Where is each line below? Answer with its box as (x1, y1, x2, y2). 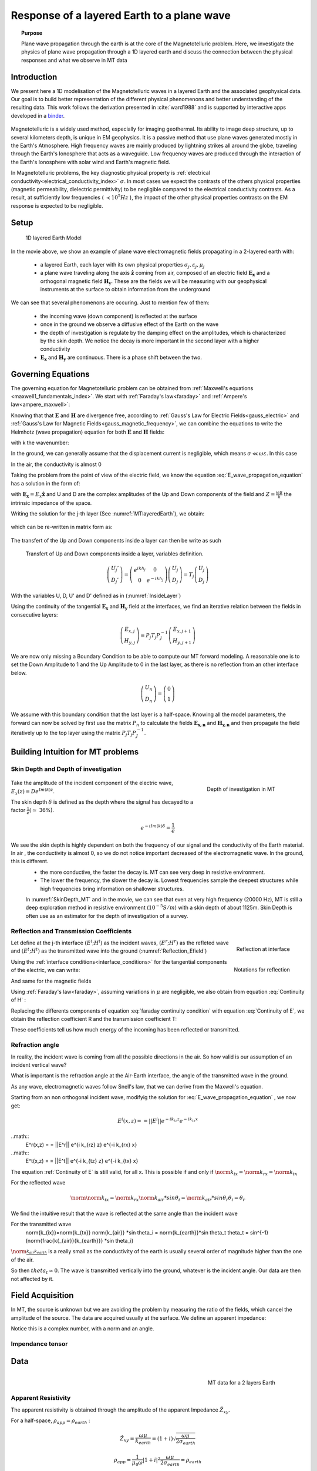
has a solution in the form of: (11, 480, 80, 487)
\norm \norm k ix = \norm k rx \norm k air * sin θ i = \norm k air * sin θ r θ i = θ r (70, 1194, 246, 1203)
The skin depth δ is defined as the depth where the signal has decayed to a (11, 798, 194, 806)
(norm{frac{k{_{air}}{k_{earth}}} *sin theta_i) (25, 1237, 134, 1244)
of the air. (11, 1256, 35, 1263)
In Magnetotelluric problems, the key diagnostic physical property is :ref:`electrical (11, 169, 211, 177)
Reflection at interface (236, 945, 290, 953)
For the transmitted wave (11, 1221, 72, 1228)
